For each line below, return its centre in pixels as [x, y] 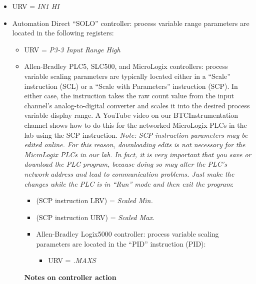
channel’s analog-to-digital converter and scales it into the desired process [137, 105]
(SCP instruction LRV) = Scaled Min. [94, 200]
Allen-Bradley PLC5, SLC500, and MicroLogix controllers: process [126, 66]
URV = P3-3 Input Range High [72, 49]
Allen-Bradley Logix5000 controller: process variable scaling [127, 234]
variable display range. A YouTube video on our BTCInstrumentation [131, 115]
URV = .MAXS [72, 260]
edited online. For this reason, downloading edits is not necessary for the [135, 144]
